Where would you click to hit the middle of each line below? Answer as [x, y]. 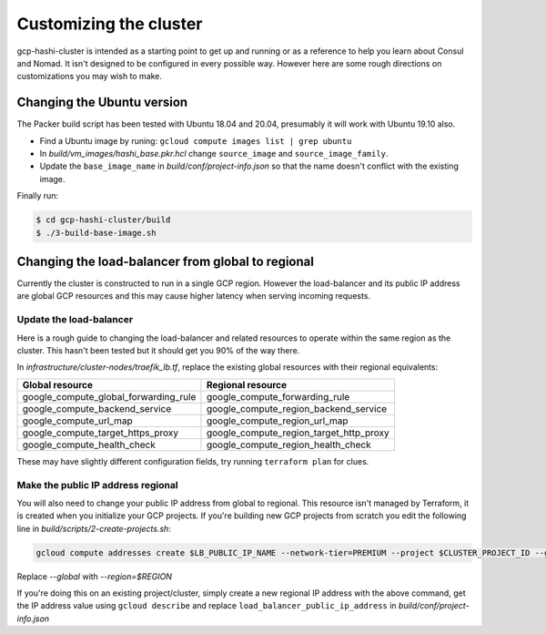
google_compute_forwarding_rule [278, 396]
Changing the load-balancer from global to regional [165, 261]
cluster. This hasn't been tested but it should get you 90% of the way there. [158, 350]
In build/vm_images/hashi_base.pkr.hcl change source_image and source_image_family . [214, 154]
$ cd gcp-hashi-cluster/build [103, 220]
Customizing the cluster [110, 24]
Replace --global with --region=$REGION [95, 576]
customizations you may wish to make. [90, 77]
